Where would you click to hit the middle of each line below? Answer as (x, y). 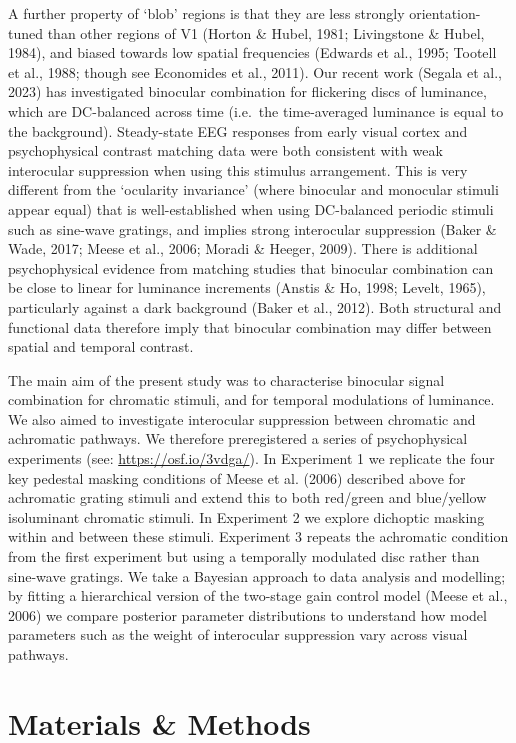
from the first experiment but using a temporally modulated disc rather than (244, 556)
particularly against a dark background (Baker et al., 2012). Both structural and (255, 306)
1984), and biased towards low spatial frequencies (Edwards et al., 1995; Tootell (252, 52)
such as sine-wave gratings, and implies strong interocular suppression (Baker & (252, 228)
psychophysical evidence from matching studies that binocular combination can (251, 267)
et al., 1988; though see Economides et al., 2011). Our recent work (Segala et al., (255, 71)
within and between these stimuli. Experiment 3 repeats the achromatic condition (258, 536)
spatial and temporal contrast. (101, 346)
